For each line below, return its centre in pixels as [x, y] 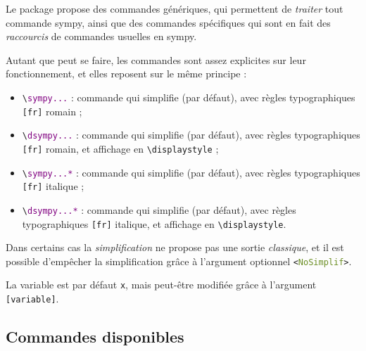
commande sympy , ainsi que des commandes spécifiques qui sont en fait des [168, 22]
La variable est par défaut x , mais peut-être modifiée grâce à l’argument [161, 285]
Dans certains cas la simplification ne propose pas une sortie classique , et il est [175, 247]
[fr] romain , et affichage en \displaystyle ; [120, 148]
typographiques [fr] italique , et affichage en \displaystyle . [154, 223]
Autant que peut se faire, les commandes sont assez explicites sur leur [156, 59]
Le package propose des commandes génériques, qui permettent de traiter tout [175, 8]
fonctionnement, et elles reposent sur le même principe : [126, 74]
